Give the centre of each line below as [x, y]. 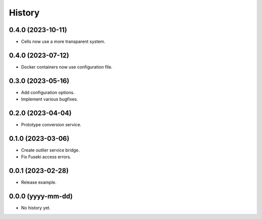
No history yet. [36, 208]
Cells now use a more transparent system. [63, 42]
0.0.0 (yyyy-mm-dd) [41, 196]
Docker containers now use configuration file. [67, 67]
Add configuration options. [48, 92]
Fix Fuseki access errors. [46, 157]
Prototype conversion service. [51, 125]
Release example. [39, 183]
